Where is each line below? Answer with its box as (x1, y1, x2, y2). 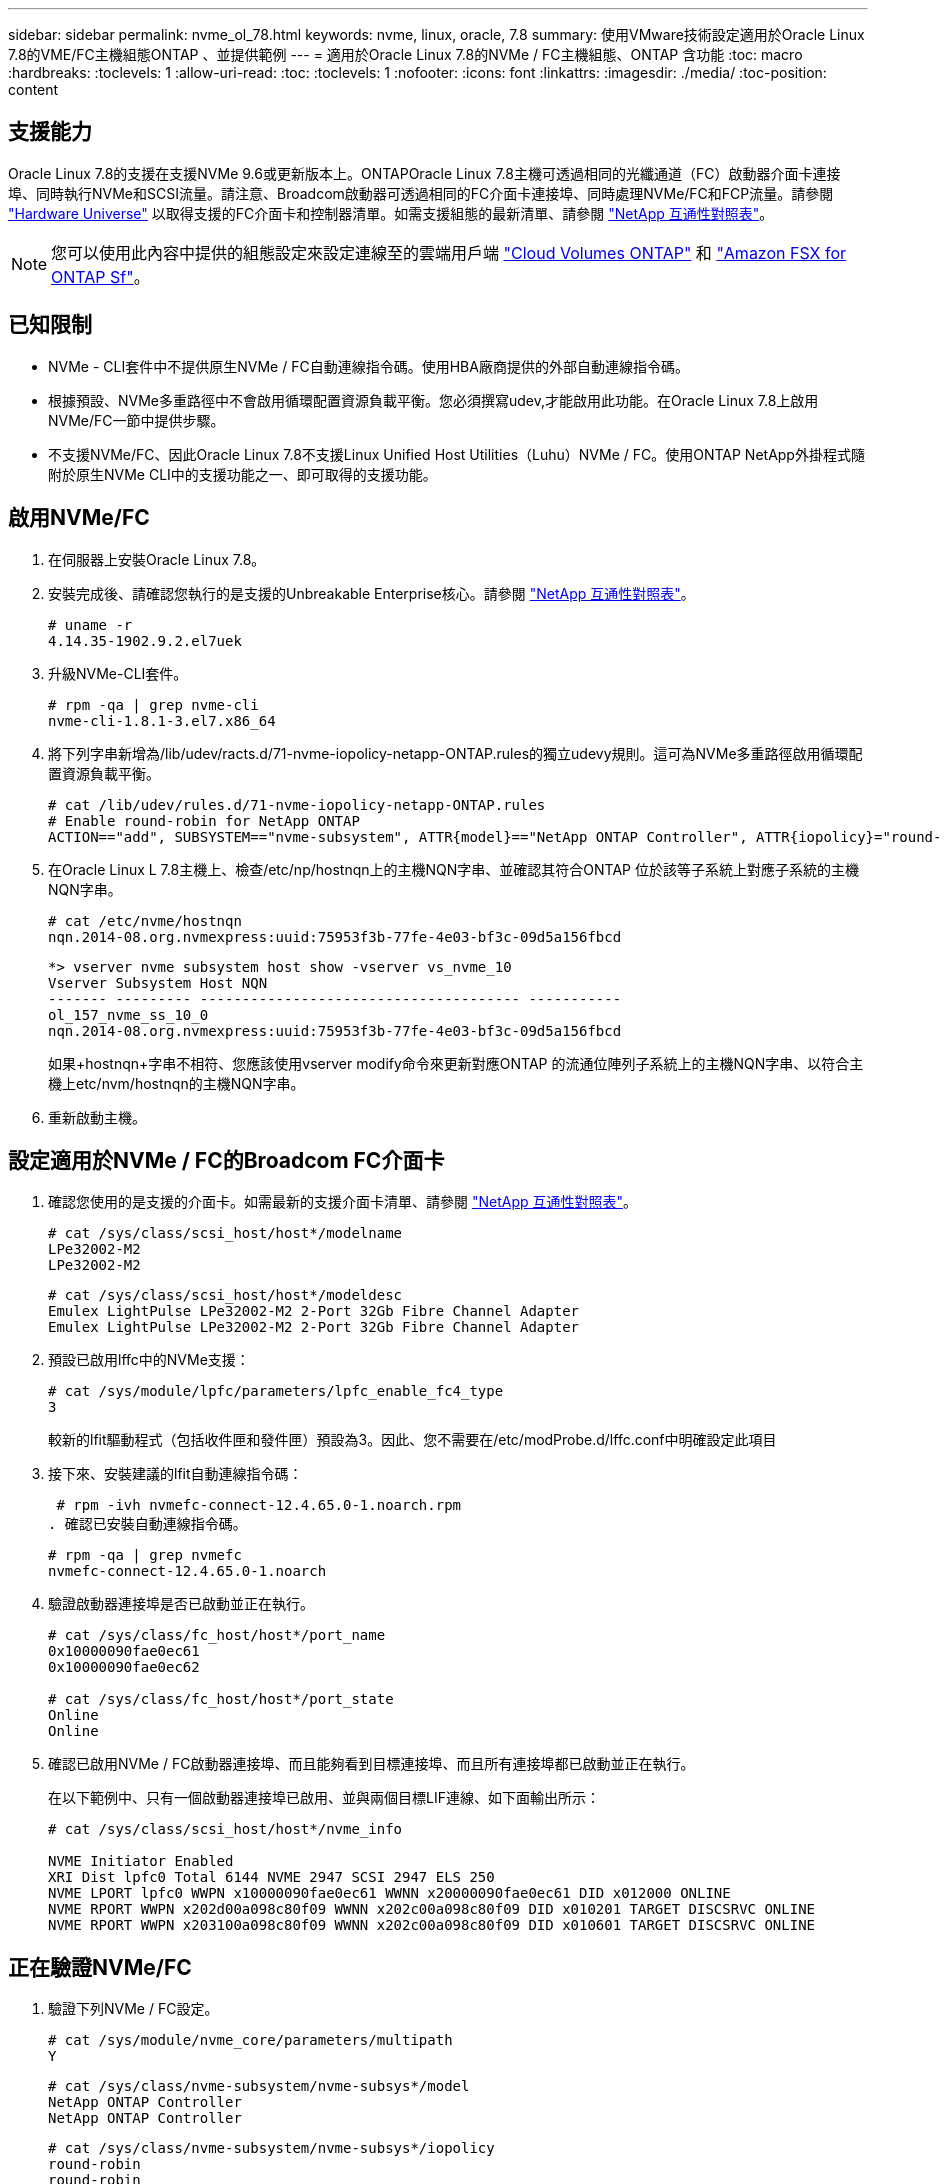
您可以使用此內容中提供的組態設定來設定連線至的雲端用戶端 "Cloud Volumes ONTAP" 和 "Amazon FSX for (51, 242, 847, 263)
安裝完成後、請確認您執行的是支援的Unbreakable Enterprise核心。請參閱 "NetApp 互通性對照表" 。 (48, 584, 695, 602)
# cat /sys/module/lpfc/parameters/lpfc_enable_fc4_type (48, 1383, 504, 1400)
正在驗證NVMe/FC (8, 1954, 192, 1980)
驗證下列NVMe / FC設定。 (48, 2000, 219, 2018)
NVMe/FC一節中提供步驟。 (48, 411, 225, 429)
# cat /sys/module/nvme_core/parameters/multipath (48, 2032, 453, 2049)
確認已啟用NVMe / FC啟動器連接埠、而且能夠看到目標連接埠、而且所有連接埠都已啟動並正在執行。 (48, 1755, 695, 1773)
